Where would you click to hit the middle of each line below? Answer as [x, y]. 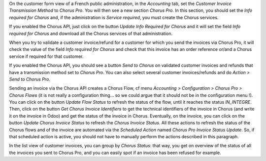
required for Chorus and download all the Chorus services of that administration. [91, 33]
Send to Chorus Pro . [30, 79]
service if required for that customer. [46, 56]
